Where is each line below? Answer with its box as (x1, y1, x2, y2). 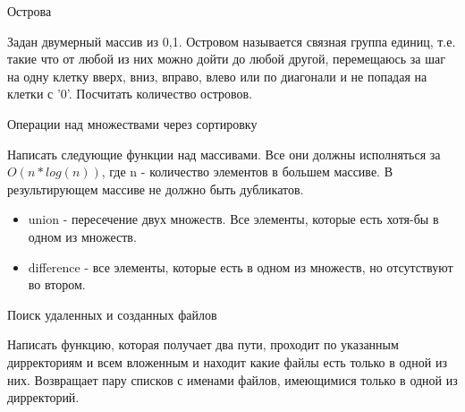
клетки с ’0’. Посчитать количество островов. (7, 84, 252, 103)
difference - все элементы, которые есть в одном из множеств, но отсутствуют (28, 257, 453, 276)
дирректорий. (7, 388, 80, 407)
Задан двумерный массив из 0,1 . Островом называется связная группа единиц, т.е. (7, 31, 456, 50)
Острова (7, 2, 52, 20)
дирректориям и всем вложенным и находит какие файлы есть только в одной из (7, 352, 447, 371)
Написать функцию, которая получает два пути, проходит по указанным (7, 335, 399, 354)
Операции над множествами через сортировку (7, 114, 258, 133)
